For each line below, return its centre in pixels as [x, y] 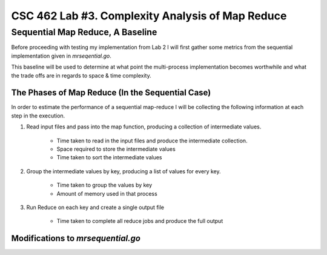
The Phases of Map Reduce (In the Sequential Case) [111, 93]
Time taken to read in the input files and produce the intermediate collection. [152, 141]
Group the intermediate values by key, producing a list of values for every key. [124, 171]
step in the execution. [38, 116]
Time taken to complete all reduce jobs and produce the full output [140, 221]
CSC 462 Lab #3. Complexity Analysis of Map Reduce [149, 16]
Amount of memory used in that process [107, 193]
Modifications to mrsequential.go [76, 238]
